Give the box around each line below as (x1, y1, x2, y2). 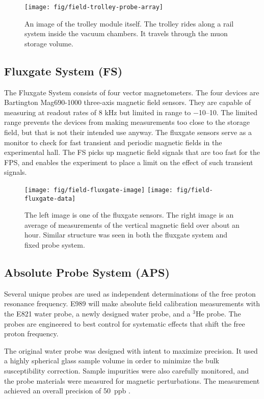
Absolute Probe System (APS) (4, 264, 170, 280)
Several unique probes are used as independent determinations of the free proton (4, 288, 256, 299)
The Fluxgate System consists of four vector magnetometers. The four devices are (4, 87, 259, 97)
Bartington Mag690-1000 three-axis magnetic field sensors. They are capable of (4, 97, 251, 108)
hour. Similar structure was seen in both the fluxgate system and (24, 229, 227, 240)
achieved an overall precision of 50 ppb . (4, 385, 130, 396)
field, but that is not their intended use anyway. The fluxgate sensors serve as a (4, 127, 252, 138)
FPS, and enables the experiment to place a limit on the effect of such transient (4, 156, 253, 167)
